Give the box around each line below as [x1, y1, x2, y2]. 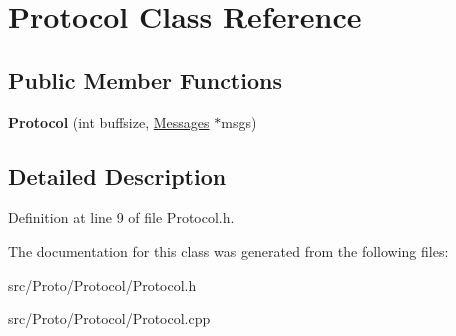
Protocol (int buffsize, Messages [8, 111, 210, 132]
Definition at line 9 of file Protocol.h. [8, 207, 235, 228]
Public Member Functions [8, 64, 282, 95]
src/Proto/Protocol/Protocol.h [8, 274, 197, 295]
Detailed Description [8, 160, 227, 191]
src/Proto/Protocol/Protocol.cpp [8, 308, 211, 329]
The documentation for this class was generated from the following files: [8, 240, 449, 261]
